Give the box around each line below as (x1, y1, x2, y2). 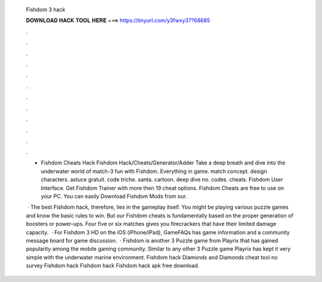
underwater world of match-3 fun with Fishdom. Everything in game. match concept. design (41, 168, 268, 175)
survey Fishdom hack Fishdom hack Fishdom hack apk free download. (26, 262, 200, 269)
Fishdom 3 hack (26, 6, 66, 13)
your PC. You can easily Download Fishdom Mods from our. (41, 193, 187, 200)
